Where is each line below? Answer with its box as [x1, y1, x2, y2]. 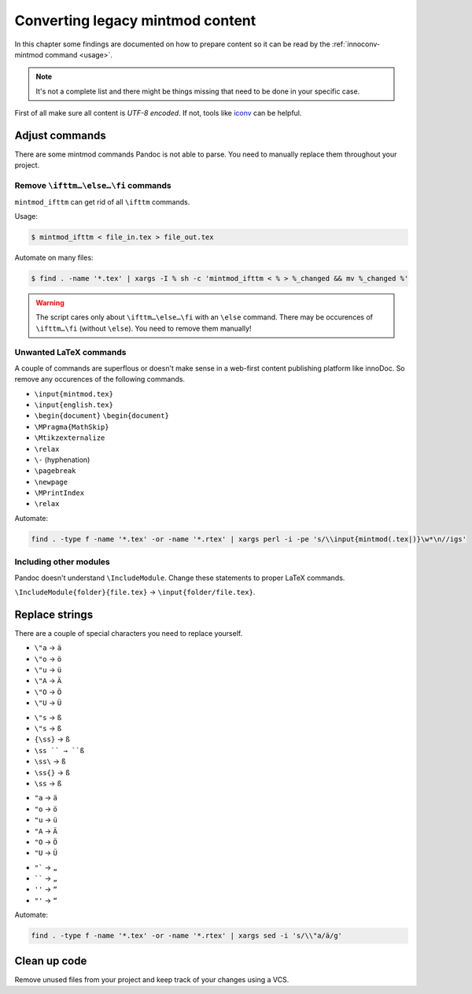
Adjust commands [14, 128, 106, 142]
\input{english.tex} [34, 400, 114, 409]
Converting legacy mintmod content [14, 12, 256, 29]
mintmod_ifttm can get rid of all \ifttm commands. [14, 197, 190, 206]
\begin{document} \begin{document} [34, 412, 169, 420]
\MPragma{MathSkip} [34, 422, 109, 431]
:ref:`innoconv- [331, 39, 381, 49]
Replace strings [14, 608, 94, 621]
